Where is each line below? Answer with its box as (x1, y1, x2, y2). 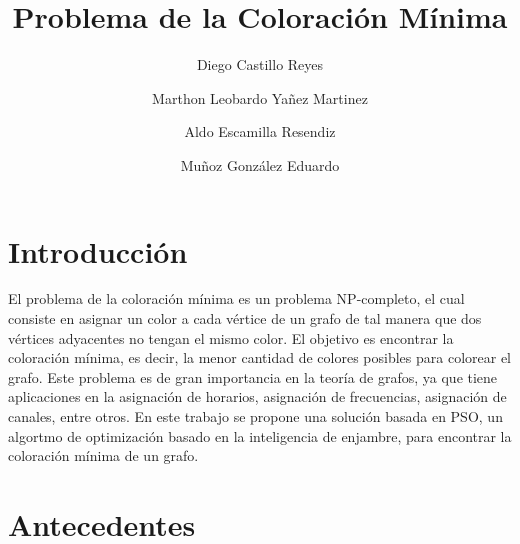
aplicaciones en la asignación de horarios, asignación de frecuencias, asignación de (8, 386, 507, 407)
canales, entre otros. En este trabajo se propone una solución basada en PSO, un (8, 406, 503, 426)
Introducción (8, 230, 188, 271)
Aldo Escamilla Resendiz (184, 121, 336, 142)
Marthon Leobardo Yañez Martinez (152, 87, 368, 108)
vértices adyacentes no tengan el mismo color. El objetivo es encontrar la (8, 327, 454, 348)
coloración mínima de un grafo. (8, 445, 199, 466)
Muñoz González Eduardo (180, 154, 340, 175)
